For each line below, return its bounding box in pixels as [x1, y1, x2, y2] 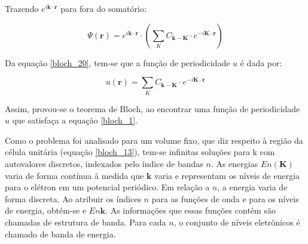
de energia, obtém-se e [5, 204, 87, 217]
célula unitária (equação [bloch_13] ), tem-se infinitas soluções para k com [5, 146, 275, 158]
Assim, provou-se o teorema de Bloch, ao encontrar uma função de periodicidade [5, 102, 300, 115]
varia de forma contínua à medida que [5, 169, 144, 181]
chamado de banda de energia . [5, 227, 116, 240]
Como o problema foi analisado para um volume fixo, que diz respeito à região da [5, 134, 303, 146]
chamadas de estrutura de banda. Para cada [5, 215, 166, 228]
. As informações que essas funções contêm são [105, 204, 276, 217]
